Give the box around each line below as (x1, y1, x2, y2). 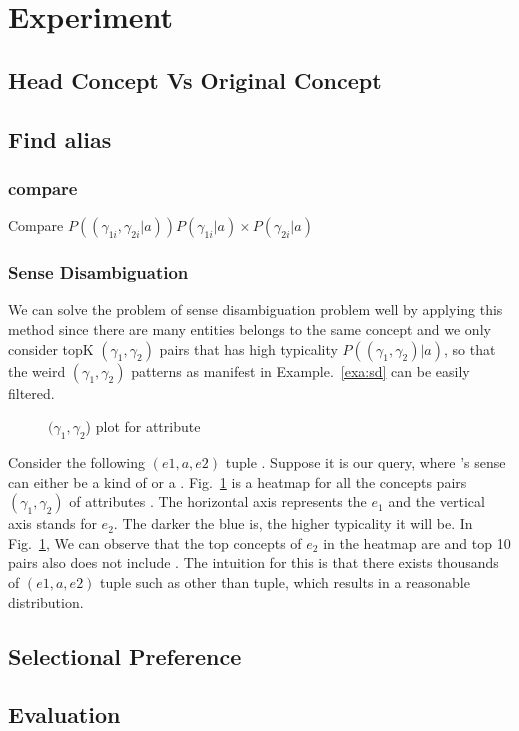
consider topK (8, 338, 94, 359)
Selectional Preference (8, 640, 242, 671)
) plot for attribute (85, 416, 201, 437)
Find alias (8, 123, 112, 154)
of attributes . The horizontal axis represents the (69, 491, 367, 512)
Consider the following (8, 451, 146, 472)
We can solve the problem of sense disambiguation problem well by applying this (8, 299, 503, 320)
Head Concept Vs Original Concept (8, 64, 382, 95)
